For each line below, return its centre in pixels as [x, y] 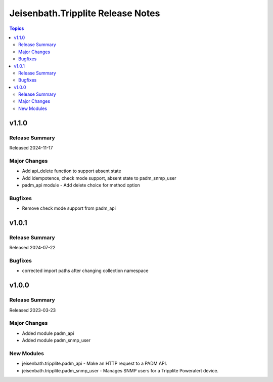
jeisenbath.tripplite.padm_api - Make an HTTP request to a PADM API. [95, 364]
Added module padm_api [48, 333]
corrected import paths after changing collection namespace [85, 271]
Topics [17, 28]
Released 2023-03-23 [33, 310]
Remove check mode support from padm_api [69, 208]
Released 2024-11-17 [31, 148]
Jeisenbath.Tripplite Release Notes [85, 13]
